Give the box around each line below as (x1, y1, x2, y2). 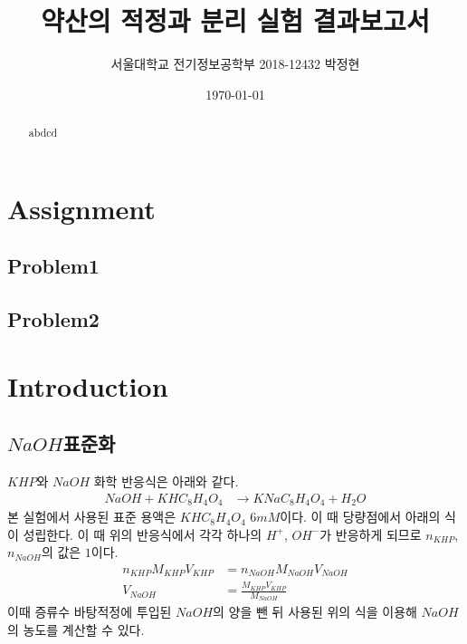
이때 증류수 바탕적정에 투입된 (7, 602, 172, 621)
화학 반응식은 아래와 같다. (93, 472, 239, 491)
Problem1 (7, 252, 100, 280)
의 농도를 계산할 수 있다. (7, 620, 145, 639)
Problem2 (7, 305, 100, 333)
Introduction (7, 367, 168, 404)
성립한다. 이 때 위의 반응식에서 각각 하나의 (23, 524, 262, 543)
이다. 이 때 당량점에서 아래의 (280, 507, 441, 526)
